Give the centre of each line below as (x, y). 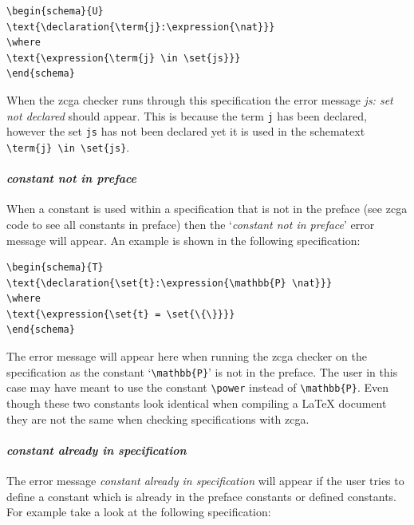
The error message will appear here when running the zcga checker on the (187, 356)
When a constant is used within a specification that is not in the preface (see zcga (207, 209)
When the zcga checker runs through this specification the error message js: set (200, 99)
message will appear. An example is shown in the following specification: (183, 240)
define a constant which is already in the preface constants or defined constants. (202, 496)
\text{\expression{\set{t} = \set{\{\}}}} (121, 314)
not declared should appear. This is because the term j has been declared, (187, 115)
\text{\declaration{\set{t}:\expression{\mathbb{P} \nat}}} (170, 283)
